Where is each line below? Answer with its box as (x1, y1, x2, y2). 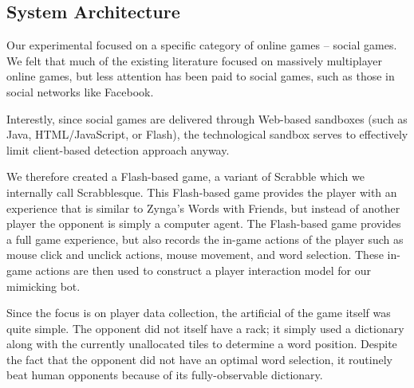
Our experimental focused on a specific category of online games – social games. (6, 37, 397, 53)
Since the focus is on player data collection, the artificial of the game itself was (6, 304, 391, 321)
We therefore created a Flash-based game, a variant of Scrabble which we (6, 168, 365, 185)
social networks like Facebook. (6, 83, 154, 100)
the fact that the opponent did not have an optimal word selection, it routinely (6, 351, 392, 367)
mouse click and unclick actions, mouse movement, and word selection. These (6, 246, 384, 263)
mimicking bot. (6, 277, 81, 294)
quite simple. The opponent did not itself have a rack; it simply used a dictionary (6, 319, 404, 336)
